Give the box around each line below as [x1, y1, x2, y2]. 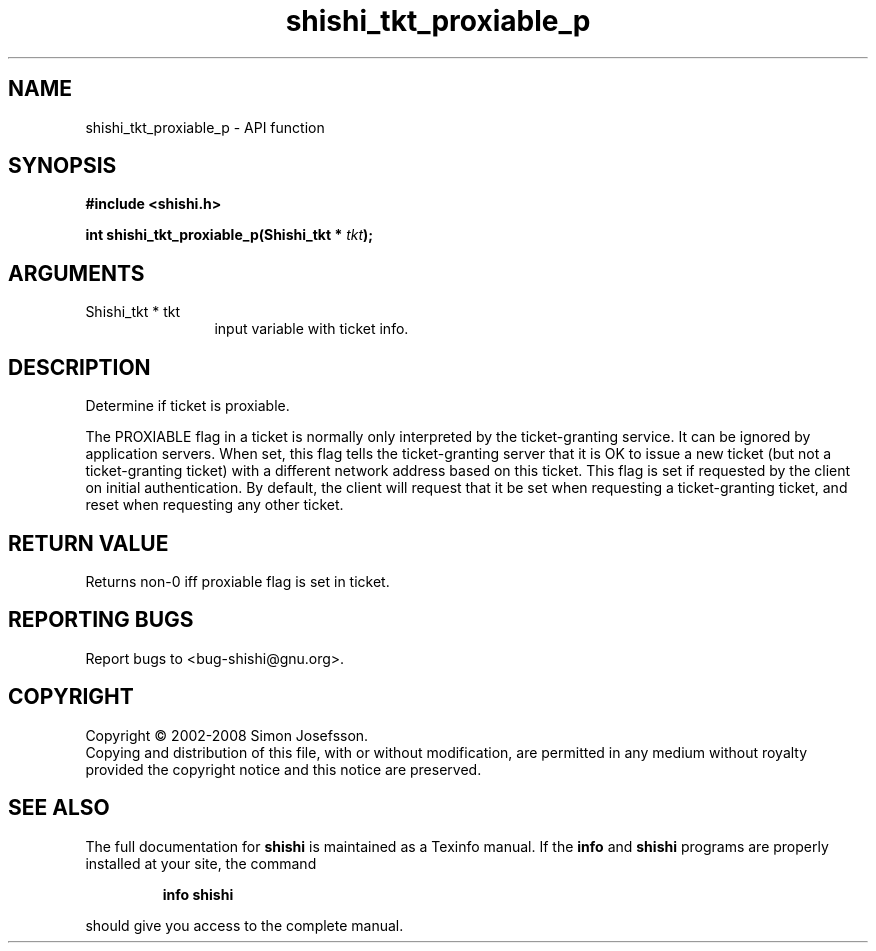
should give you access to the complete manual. [85, 916, 404, 934]
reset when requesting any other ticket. [85, 496, 344, 514]
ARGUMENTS [8, 260, 145, 286]
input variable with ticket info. [214, 320, 409, 338]
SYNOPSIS [8, 153, 117, 179]
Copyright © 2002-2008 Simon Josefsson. [85, 726, 369, 744]
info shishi [162, 885, 234, 903]
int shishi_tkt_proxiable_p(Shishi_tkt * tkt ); [85, 226, 374, 244]
